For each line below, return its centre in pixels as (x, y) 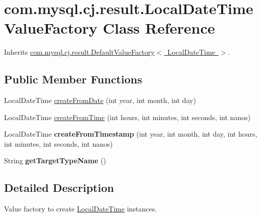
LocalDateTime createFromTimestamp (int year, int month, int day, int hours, (131, 134)
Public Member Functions (73, 79)
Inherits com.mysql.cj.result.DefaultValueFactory (79, 52)
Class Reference (159, 28)
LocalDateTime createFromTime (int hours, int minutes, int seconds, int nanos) (127, 117)
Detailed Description (59, 188)
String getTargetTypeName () (55, 160)
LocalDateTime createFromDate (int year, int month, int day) (100, 100)
